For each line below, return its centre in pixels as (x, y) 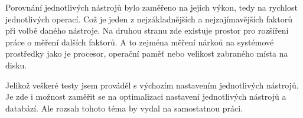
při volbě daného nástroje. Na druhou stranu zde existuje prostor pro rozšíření (147, 30)
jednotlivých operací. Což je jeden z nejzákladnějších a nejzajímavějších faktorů (149, 19)
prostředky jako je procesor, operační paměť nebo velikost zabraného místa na (147, 53)
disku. (16, 65)
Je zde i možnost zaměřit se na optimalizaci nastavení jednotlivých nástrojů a (146, 96)
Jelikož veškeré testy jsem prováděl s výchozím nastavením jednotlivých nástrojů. (152, 85)
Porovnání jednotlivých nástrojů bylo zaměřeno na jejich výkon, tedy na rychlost (151, 7)
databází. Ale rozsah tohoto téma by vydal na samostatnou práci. (124, 108)
